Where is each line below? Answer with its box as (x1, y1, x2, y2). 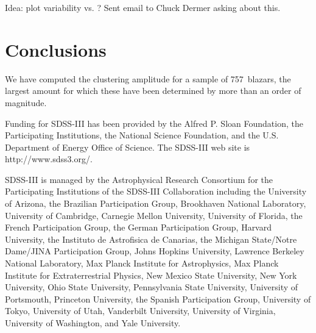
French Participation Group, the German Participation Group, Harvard (5, 221, 272, 234)
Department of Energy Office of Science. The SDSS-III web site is (5, 140, 250, 153)
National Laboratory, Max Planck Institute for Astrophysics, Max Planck (5, 257, 279, 270)
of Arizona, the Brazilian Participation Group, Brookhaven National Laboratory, (5, 197, 306, 210)
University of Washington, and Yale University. (5, 317, 181, 329)
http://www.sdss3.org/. (5, 152, 93, 165)
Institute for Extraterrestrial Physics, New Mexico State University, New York (5, 268, 297, 281)
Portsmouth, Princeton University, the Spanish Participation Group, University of (5, 292, 311, 305)
